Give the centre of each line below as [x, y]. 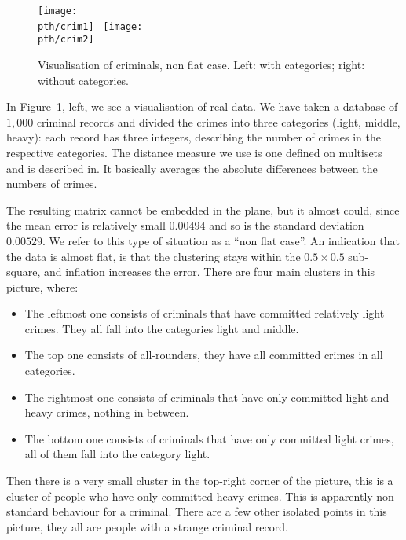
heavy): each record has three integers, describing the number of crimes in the [194, 137]
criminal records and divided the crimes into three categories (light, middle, [218, 121]
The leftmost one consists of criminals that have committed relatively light [205, 313]
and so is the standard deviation [287, 225]
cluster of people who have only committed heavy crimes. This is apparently [190, 496]
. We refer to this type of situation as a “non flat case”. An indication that [221, 240]
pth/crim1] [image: [90, 26]
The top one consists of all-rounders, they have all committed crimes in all [204, 355]
